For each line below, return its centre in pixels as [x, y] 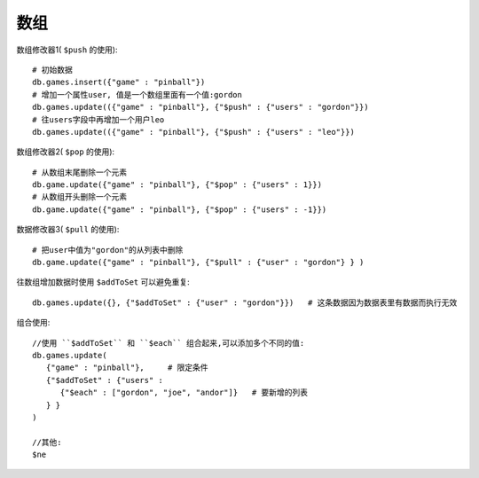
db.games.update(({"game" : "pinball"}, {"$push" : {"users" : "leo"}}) [193, 132]
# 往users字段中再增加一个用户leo [98, 119]
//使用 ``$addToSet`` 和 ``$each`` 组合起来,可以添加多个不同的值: [169, 343]
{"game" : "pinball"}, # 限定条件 [127, 368]
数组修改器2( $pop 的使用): [66, 152]
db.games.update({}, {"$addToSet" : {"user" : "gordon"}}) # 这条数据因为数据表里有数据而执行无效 [245, 302]
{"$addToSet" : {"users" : [105, 380]
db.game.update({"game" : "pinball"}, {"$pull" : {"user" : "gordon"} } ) [198, 263]
